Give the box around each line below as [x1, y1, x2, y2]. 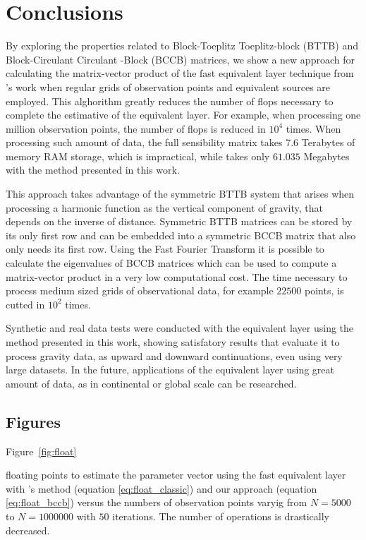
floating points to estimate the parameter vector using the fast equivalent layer [6, 467, 346, 482]
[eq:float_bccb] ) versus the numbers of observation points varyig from [6, 495, 307, 510]
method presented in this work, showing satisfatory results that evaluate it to [6, 335, 340, 349]
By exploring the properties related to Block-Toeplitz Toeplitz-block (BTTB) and [6, 38, 358, 53]
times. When [286, 121, 341, 136]
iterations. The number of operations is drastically [112, 508, 329, 523]
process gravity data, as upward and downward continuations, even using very [6, 348, 343, 363]
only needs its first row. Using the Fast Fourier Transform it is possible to [6, 241, 324, 256]
